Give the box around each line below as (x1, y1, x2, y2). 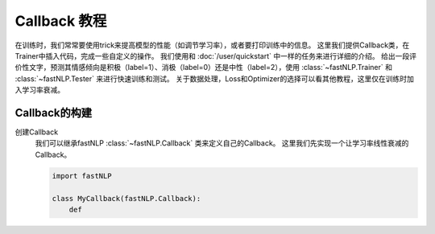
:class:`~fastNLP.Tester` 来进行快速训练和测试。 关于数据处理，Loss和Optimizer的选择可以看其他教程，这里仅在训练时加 (14, 73, 414, 84)
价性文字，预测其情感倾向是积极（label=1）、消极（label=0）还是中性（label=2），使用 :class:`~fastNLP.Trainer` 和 (14, 63, 393, 72)
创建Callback (14, 127, 59, 137)
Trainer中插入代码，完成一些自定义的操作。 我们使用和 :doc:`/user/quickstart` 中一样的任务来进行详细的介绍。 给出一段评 (14, 51, 416, 60)
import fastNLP (52, 171, 112, 180)
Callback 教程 (14, 12, 107, 30)
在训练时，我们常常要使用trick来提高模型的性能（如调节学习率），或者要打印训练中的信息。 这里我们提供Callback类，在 (14, 40, 410, 50)
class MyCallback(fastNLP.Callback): (52, 194, 201, 203)
